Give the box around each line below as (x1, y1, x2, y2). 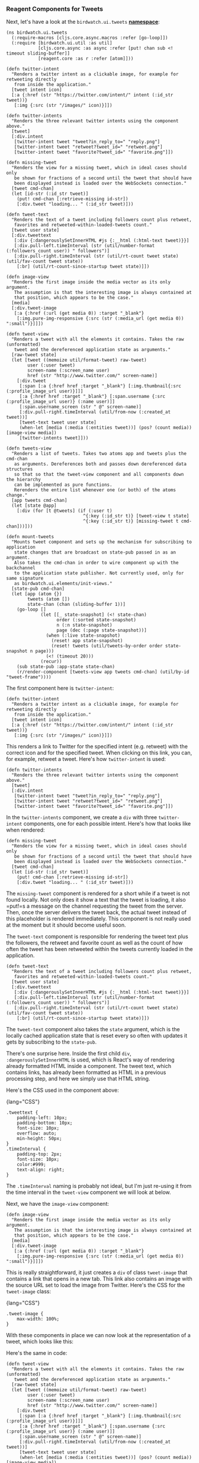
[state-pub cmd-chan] (11, 586, 65, 592)
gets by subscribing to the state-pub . (6, 1038, 97, 1045)
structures (6, 466, 33, 472)
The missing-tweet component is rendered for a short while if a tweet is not (6, 890, 190, 897)
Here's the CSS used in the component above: (6, 1086, 120, 1094)
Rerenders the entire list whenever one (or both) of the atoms (14, 487, 176, 493)
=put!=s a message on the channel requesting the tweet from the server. (6, 902, 184, 910)
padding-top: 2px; (17, 1151, 62, 1157)
